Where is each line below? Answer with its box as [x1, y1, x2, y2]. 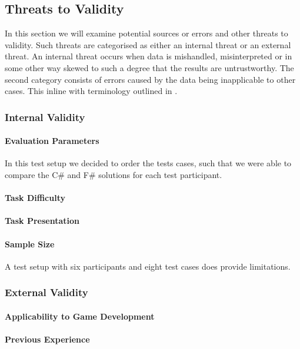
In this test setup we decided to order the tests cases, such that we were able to [5, 157, 292, 169]
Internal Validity [5, 109, 85, 124]
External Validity [5, 285, 88, 300]
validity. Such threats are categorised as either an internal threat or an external [5, 38, 291, 51]
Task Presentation [5, 214, 79, 227]
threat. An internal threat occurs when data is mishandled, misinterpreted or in [5, 50, 292, 62]
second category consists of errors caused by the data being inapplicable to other [5, 73, 296, 85]
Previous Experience [5, 333, 90, 345]
